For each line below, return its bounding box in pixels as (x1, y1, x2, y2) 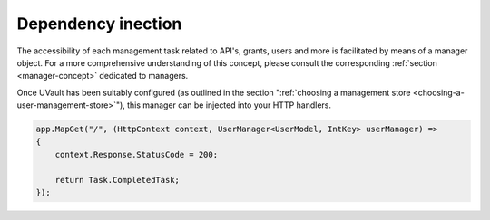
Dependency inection (16, 14, 182, 33)
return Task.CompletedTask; (54, 175, 181, 185)
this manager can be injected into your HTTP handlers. (127, 100, 331, 110)
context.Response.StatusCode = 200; (54, 149, 218, 159)
